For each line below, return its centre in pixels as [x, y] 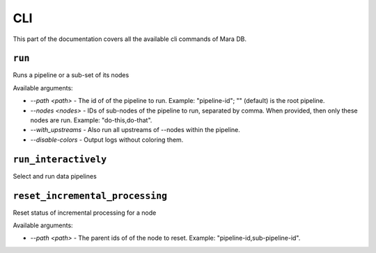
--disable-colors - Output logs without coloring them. [107, 140]
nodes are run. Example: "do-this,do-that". [91, 120]
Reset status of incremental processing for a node [85, 213]
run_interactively [60, 159]
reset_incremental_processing [90, 196]
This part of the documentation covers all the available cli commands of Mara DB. [130, 39]
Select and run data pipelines [55, 176]
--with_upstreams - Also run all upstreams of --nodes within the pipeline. [135, 130]
